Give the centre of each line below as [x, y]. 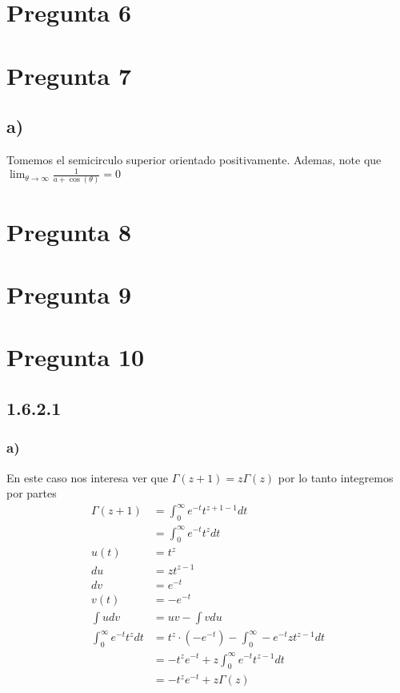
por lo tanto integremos [336, 477]
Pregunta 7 [69, 75]
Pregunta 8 [69, 231]
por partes [32, 493]
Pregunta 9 [69, 294]
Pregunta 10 [76, 357]
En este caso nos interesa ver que [87, 477]
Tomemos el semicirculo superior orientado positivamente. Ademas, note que [194, 159]
